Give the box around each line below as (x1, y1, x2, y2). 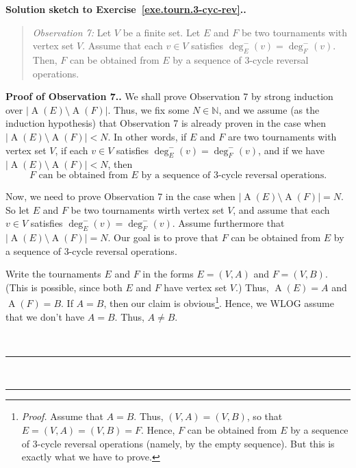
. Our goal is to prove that (107, 230, 219, 244)
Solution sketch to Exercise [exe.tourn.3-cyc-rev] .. (5, 2, 246, 16)
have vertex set (164, 280, 227, 294)
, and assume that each (233, 202, 330, 217)
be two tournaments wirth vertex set (71, 202, 225, 217)
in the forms (142, 267, 194, 281)
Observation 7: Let (32, 25, 112, 39)
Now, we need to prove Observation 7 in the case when (5, 188, 236, 203)
